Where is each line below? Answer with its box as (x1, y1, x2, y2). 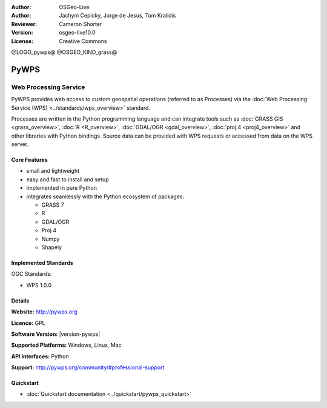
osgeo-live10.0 (59, 29, 96, 36)
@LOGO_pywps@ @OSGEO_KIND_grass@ (11, 48, 117, 56)
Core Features (11, 156, 48, 164)
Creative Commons (59, 37, 107, 45)
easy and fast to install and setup (26, 176, 109, 183)
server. (11, 141, 29, 148)
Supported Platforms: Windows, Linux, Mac (11, 341, 122, 349)
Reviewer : (11, 20, 38, 27)
